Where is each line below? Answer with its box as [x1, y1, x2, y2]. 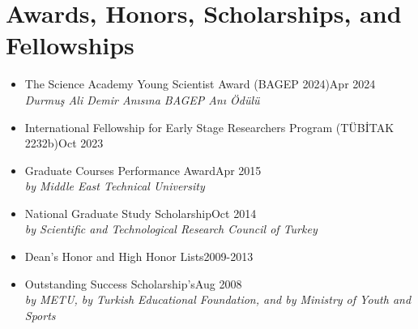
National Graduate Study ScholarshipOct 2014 [24, 204, 257, 221]
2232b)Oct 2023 [24, 135, 104, 152]
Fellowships [6, 28, 134, 62]
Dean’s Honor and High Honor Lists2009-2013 [24, 248, 254, 265]
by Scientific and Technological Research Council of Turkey [24, 220, 318, 237]
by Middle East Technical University [24, 177, 205, 194]
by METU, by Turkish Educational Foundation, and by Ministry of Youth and [24, 291, 412, 308]
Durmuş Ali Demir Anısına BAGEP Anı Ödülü [24, 91, 260, 108]
